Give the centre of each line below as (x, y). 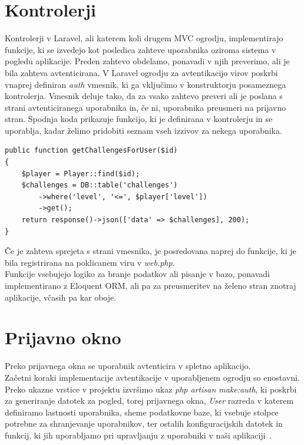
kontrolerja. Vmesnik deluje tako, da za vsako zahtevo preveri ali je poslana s (144, 96)
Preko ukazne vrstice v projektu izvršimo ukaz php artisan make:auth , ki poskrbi (151, 389)
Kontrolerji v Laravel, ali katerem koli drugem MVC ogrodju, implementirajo (144, 38)
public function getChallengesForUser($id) (91, 151)
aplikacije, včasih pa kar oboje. (61, 297)
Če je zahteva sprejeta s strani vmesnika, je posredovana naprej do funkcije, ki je (151, 251)
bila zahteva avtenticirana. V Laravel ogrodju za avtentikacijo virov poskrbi (141, 72)
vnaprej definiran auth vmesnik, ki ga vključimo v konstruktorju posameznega (146, 84)
